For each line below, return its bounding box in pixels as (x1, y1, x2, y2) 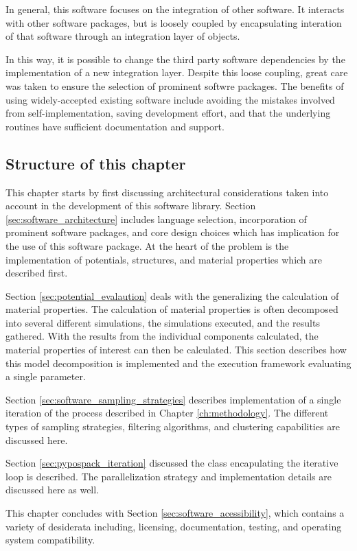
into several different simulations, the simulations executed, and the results (5, 315, 320, 329)
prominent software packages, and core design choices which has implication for (5, 225, 340, 239)
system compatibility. (5, 532, 95, 547)
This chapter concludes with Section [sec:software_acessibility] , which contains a (5, 506, 345, 520)
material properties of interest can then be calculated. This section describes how (5, 342, 347, 357)
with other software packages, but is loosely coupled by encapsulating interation (5, 15, 342, 30)
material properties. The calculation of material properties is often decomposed (5, 302, 338, 316)
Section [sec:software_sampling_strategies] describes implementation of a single (5, 392, 341, 406)
